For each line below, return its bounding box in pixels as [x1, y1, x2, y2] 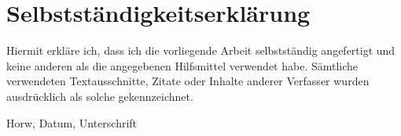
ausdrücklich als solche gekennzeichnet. [6, 88, 193, 104]
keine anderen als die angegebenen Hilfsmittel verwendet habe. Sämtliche [6, 57, 359, 73]
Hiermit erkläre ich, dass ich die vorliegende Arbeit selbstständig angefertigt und [6, 42, 395, 59]
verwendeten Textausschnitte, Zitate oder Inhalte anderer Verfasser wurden [6, 73, 370, 89]
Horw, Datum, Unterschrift [6, 114, 138, 131]
